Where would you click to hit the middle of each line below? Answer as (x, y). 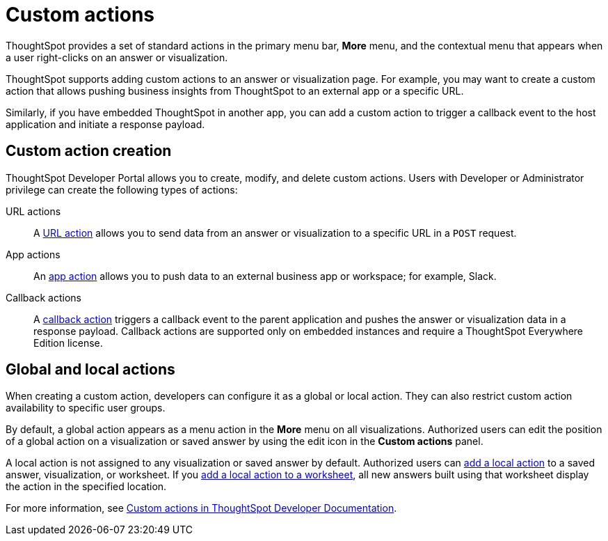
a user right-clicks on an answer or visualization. (117, 57)
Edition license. (68, 343)
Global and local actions (90, 370)
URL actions (33, 211)
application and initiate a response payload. (105, 124)
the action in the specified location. (86, 487)
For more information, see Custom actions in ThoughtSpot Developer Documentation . (201, 508)
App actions (33, 254)
